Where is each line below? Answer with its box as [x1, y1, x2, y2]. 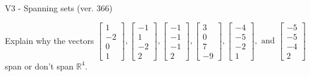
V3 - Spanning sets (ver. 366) [5, 2, 113, 14]
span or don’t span [5, 59, 74, 72]
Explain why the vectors [5, 34, 94, 46]
